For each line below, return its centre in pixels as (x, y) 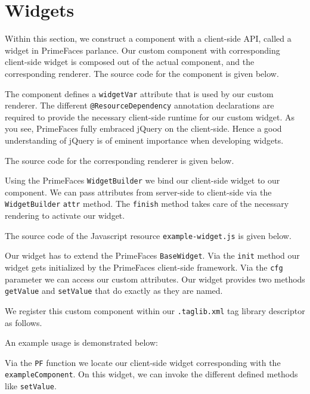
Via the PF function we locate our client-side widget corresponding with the (143, 362)
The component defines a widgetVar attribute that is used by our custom (139, 93)
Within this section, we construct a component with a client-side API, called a (148, 38)
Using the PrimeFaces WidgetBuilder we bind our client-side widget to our (142, 180)
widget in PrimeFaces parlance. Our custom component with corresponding (142, 50)
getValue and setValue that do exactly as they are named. (114, 291)
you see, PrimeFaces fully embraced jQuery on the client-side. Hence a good (143, 128)
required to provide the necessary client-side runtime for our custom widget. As (150, 117)
